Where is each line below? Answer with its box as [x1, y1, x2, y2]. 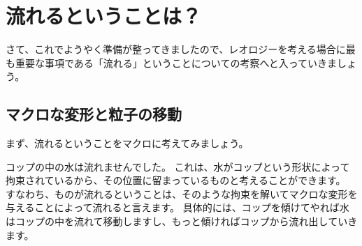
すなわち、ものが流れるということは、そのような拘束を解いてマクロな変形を [6, 186, 358, 201]
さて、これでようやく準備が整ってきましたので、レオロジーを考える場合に [6, 42, 346, 56]
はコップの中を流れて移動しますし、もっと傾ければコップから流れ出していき [6, 214, 358, 229]
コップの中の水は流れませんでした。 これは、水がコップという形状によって [6, 159, 350, 174]
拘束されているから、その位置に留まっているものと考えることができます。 [6, 173, 346, 187]
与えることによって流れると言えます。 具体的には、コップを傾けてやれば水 [6, 200, 349, 215]
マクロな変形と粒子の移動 [6, 103, 182, 125]
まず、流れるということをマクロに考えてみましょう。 [6, 136, 249, 151]
